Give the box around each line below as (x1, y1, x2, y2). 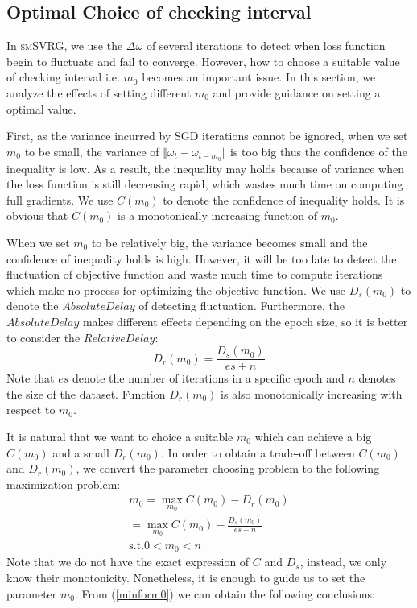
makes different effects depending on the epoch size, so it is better (82, 312, 408, 329)
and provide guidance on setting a (213, 84, 381, 101)
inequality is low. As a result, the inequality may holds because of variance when (6, 159, 404, 176)
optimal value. (6, 100, 76, 117)
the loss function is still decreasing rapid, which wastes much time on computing (6, 176, 403, 192)
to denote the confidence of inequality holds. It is (163, 191, 405, 208)
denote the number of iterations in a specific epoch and (72, 370, 345, 387)
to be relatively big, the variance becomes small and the (91, 234, 368, 250)
